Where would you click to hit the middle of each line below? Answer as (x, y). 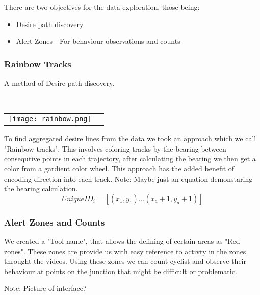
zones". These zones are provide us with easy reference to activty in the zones (125, 251)
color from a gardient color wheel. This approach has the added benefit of (119, 168)
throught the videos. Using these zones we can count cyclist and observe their (125, 261)
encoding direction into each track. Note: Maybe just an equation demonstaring (128, 178)
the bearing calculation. (41, 189)
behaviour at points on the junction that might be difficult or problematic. (121, 271)
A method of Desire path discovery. (59, 83)
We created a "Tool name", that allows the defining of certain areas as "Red (122, 241)
